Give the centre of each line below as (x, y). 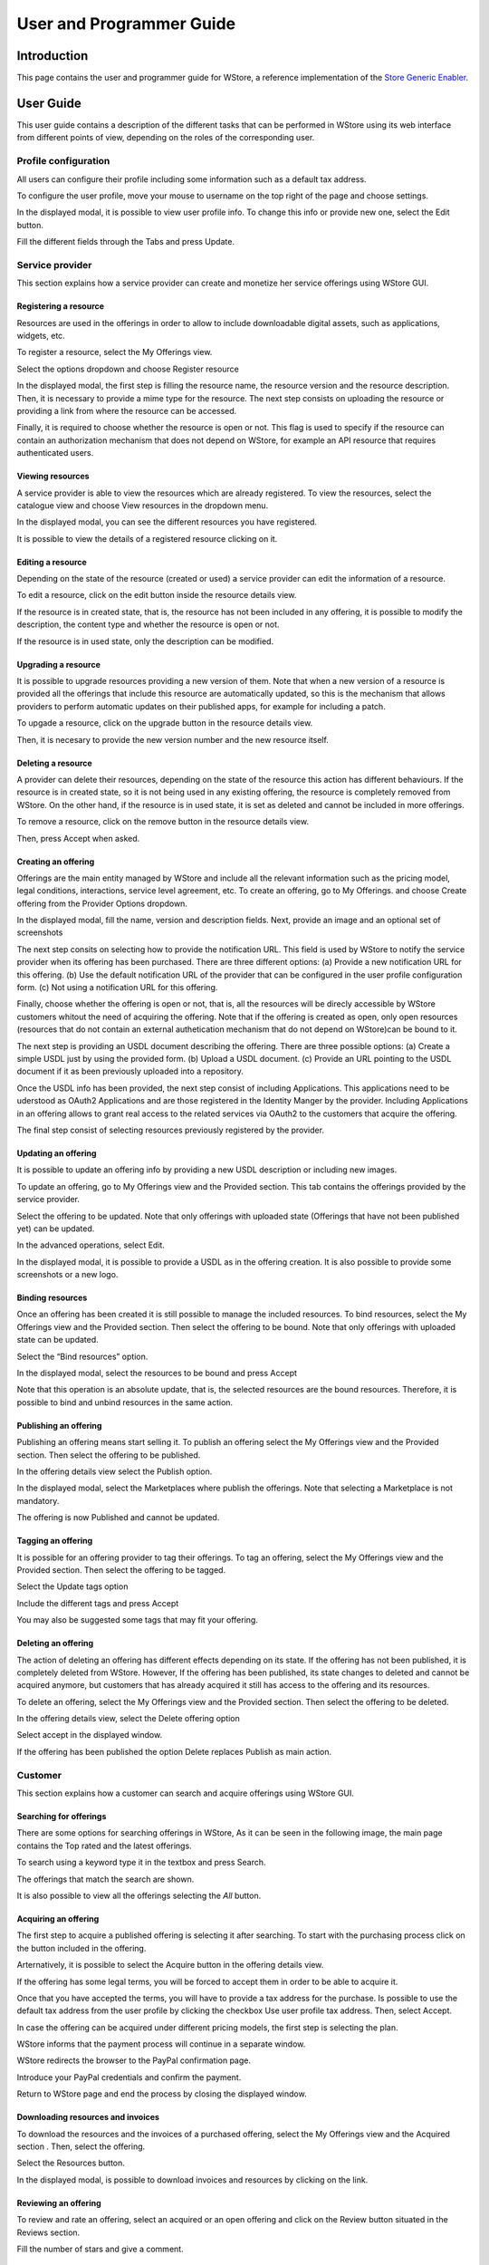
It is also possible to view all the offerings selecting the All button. (139, 1895)
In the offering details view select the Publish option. (115, 1471)
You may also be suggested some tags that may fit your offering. (137, 1620)
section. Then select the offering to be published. (109, 1455)
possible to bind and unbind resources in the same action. (125, 1402)
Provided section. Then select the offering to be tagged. (121, 1570)
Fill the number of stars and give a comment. (101, 2249)
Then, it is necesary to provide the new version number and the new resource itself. (173, 739)
